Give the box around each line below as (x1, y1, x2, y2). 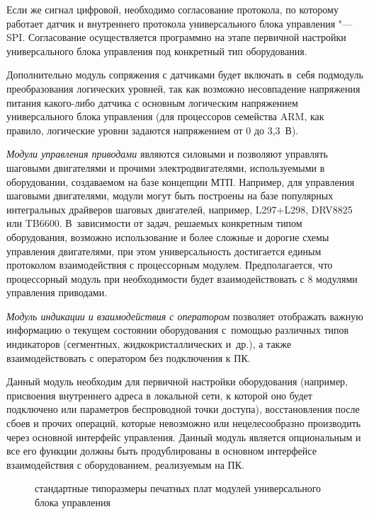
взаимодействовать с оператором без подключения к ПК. (6, 350, 251, 365)
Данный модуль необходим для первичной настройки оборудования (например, (6, 374, 348, 389)
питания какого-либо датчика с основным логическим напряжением (6, 95, 298, 110)
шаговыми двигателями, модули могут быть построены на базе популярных (6, 188, 334, 203)
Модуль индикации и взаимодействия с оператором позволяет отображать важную (6, 308, 363, 323)
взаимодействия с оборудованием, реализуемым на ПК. (6, 457, 244, 472)
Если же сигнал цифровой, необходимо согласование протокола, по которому (6, 2, 339, 16)
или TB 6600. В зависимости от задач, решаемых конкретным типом (6, 216, 302, 230)
